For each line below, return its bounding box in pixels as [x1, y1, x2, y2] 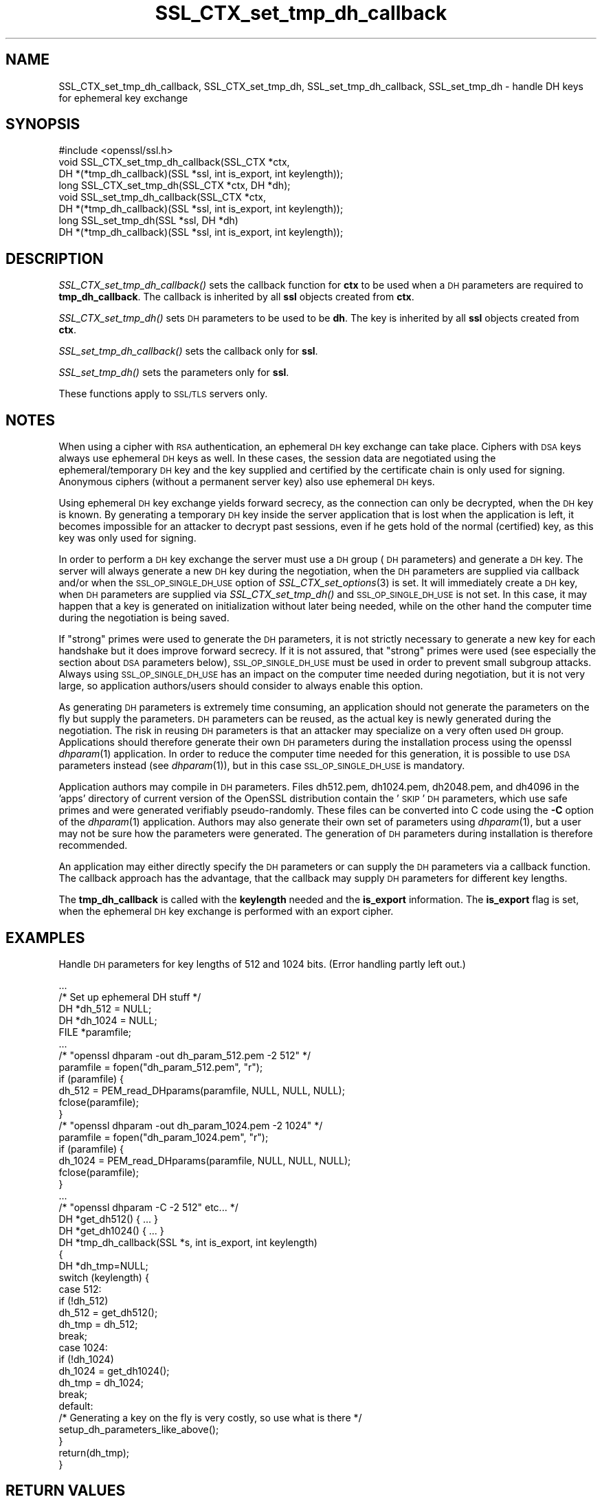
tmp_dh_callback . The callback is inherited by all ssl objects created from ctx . [58, 291, 414, 303]
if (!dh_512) [58, 1294, 109, 1307]
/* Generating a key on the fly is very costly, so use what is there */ [58, 1411, 362, 1423]
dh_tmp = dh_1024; [58, 1376, 144, 1388]
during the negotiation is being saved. [58, 612, 230, 624]
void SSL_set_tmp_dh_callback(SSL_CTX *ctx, [58, 191, 266, 203]
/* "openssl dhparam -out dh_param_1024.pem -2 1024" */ [58, 1119, 323, 1131]
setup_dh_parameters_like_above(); [58, 1423, 219, 1435]
